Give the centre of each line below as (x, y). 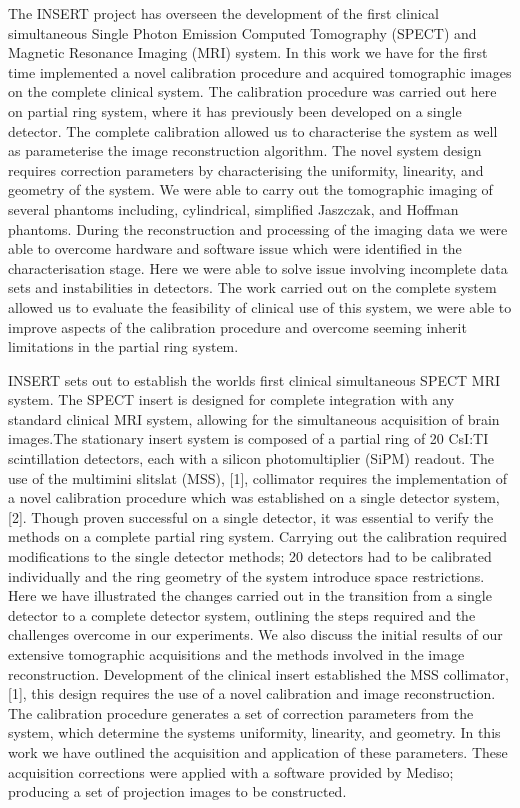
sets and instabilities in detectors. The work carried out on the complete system (252, 287)
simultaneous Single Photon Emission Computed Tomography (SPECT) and (242, 32)
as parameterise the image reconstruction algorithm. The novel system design (245, 150)
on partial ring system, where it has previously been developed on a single (235, 110)
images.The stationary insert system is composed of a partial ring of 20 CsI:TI (248, 438)
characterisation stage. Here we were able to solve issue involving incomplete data (258, 267)
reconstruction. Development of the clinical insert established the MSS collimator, (258, 673)
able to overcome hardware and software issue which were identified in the (235, 248)
